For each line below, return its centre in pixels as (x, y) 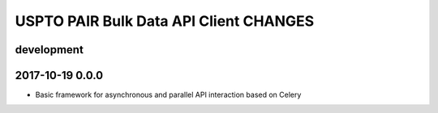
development (49, 50)
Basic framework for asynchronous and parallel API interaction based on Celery (168, 95)
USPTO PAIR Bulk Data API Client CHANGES (165, 21)
